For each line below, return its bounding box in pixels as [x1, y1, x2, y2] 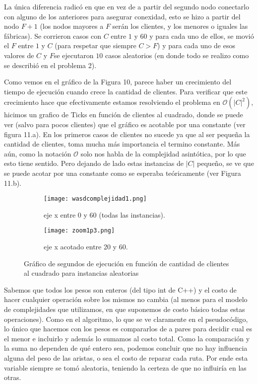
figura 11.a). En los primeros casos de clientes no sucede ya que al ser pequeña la [4, 129, 250, 139]
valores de [4, 50, 34, 60]
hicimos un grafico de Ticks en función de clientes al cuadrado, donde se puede [4, 109, 243, 120]
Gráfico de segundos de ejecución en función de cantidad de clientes [24, 258, 229, 268]
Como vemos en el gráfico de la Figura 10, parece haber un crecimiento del [4, 77, 232, 87]
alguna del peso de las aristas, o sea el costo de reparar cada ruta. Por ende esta [4, 352, 248, 363]
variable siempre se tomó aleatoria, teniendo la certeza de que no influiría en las [4, 362, 247, 373]
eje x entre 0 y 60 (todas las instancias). [44, 209, 165, 220]
